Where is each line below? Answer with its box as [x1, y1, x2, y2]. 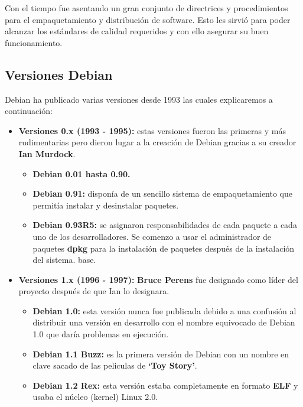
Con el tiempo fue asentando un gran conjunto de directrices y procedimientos [5, 2, 288, 14]
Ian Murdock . [18, 147, 76, 159]
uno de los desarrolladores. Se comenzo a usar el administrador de [32, 230, 272, 242]
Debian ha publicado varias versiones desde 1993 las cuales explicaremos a [5, 93, 273, 105]
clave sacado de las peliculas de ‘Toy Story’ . [32, 359, 197, 372]
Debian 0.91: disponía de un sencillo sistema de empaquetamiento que [32, 187, 293, 200]
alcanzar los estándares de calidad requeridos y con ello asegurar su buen [5, 25, 269, 37]
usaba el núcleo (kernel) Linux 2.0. [32, 390, 158, 403]
